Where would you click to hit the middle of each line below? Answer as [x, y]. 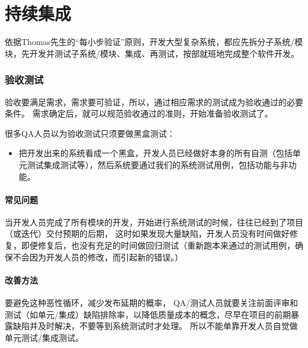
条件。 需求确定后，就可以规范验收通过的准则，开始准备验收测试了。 [139, 113]
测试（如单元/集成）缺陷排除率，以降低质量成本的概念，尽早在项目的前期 [148, 314]
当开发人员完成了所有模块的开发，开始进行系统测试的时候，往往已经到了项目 [154, 222]
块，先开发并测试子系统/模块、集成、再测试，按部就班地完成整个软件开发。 [152, 53]
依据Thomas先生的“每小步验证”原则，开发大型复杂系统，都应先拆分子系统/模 [154, 42]
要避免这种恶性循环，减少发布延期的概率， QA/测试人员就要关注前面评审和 [152, 303]
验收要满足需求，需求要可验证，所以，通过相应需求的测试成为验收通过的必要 [154, 101]
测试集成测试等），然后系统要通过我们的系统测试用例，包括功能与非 [158, 164]
